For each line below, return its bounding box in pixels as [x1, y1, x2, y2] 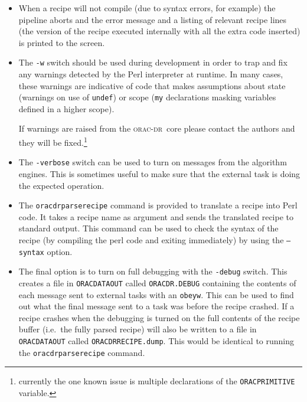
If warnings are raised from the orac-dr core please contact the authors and [18, 122, 295, 135]
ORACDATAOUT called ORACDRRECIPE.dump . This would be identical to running [18, 335, 295, 347]
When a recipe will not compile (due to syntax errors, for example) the [18, 2, 276, 14]
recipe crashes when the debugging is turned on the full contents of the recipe [18, 311, 300, 323]
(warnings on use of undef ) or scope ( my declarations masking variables [18, 91, 276, 103]
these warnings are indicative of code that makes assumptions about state [18, 79, 286, 91]
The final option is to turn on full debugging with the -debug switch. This [18, 265, 288, 277]
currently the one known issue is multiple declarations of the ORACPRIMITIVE [18, 375, 295, 387]
